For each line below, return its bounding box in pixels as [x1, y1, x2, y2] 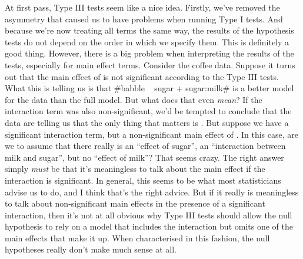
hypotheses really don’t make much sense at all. [5, 243, 177, 255]
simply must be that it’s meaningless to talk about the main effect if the [5, 162, 265, 175]
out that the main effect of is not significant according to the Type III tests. [5, 70, 279, 82]
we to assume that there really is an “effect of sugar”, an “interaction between [5, 140, 286, 152]
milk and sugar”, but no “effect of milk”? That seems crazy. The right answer [5, 151, 284, 163]
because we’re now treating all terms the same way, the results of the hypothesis [5, 24, 294, 36]
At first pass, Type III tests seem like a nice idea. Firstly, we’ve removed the [5, 1, 280, 13]
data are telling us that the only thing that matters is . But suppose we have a [5, 116, 289, 128]
